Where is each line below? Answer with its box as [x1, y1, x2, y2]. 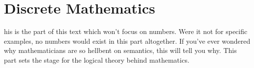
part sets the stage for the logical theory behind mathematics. [4, 54, 189, 65]
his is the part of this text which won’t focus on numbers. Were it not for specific [4, 26, 248, 36]
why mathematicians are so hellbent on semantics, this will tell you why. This [4, 45, 237, 55]
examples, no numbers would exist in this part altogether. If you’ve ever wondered [4, 35, 251, 46]
